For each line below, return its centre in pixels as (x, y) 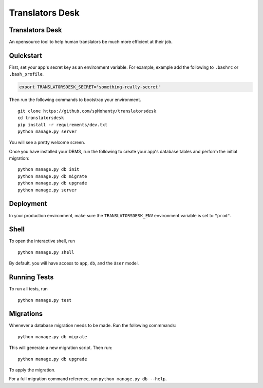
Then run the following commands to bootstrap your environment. (75, 100)
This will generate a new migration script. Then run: (61, 348)
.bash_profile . (26, 74)
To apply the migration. (32, 370)
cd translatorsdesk (41, 118)
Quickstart (26, 55)
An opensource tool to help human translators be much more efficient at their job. (91, 42)
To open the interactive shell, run (42, 241)
